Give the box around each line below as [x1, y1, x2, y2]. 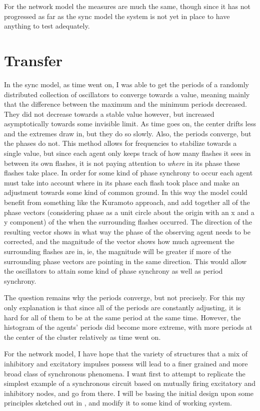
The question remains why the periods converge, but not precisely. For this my [4, 292, 245, 303]
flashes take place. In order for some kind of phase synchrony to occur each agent [4, 167, 253, 178]
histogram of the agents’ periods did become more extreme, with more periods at [4, 322, 252, 332]
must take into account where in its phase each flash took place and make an [4, 177, 239, 187]
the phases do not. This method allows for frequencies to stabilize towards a [4, 138, 237, 148]
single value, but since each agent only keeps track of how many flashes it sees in [4, 148, 251, 158]
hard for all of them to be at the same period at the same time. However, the [4, 312, 241, 322]
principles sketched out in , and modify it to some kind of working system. [4, 397, 232, 408]
